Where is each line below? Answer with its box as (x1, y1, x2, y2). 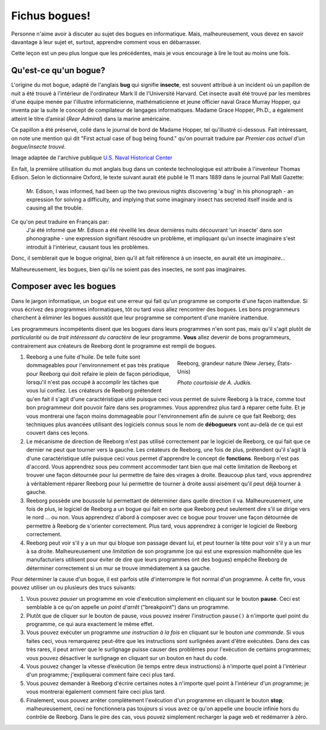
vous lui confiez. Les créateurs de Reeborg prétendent (26, 387, 162, 394)
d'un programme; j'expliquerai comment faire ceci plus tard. (26, 671, 175, 679)
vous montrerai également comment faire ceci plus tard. (26, 688, 166, 696)
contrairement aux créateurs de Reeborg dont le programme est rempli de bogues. (11, 342, 217, 350)
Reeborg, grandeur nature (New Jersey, (177, 359, 276, 367)
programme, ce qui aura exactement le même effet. (26, 621, 154, 628)
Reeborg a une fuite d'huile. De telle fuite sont (26, 353, 141, 360)
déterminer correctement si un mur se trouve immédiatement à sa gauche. (26, 565, 211, 572)
